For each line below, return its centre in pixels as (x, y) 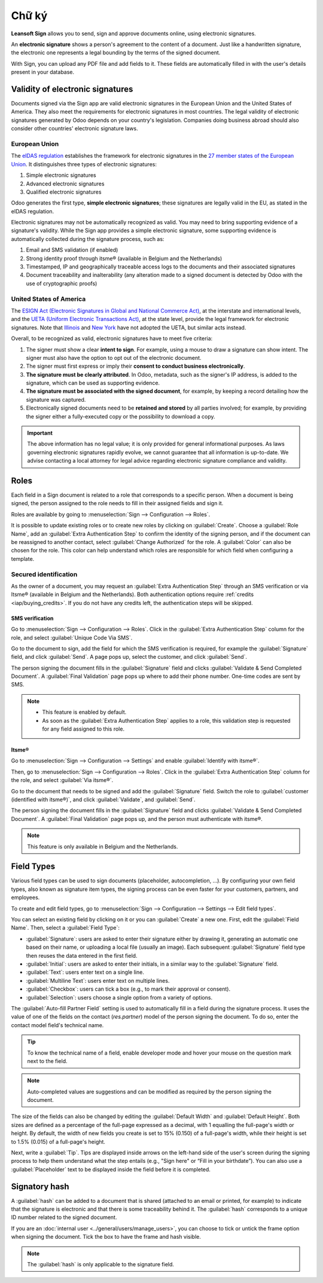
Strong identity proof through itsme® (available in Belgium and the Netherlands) (124, 258)
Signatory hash (40, 1186)
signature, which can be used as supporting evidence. (93, 383)
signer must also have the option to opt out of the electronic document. (114, 358)
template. (23, 558)
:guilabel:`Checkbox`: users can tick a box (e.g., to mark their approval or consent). (128, 989)
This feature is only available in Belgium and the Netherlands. (103, 847)
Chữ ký (29, 16)
